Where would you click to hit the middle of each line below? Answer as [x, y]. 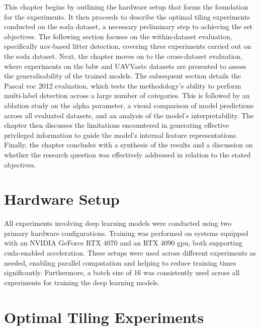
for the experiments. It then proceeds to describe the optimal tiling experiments [127, 16]
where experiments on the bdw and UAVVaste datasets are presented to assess [125, 66]
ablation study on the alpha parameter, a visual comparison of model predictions [129, 105]
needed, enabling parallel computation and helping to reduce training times [120, 262]
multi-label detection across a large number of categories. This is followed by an [127, 95]
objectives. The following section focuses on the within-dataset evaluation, [118, 36]
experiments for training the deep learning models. [82, 282]
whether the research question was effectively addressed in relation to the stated [127, 154]
